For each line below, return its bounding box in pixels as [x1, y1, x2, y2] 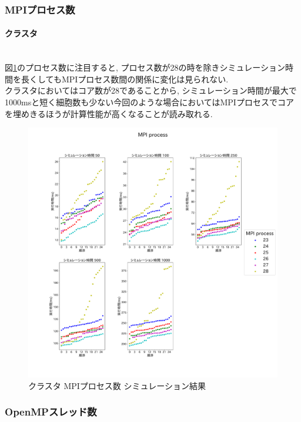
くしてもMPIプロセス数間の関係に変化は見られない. [29, 72, 229, 85]
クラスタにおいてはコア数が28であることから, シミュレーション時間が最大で [5, 84, 297, 97]
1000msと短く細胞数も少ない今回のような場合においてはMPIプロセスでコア [5, 96, 294, 108]
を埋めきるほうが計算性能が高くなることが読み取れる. [5, 107, 213, 119]
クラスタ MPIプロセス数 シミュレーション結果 [28, 379, 206, 391]
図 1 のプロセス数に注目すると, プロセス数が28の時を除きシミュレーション [5, 61, 285, 74]
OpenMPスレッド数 [5, 404, 97, 419]
